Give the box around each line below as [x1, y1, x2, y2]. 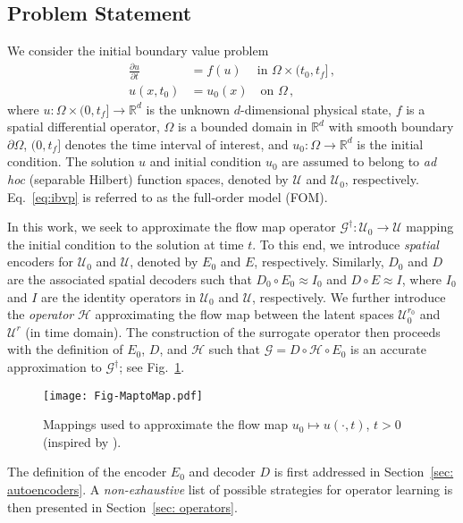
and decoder [189, 462, 256, 481]
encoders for [7, 252, 74, 271]
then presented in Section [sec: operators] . [7, 497, 238, 516]
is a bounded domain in [178, 117, 307, 136]
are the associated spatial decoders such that [7, 270, 252, 289]
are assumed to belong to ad [282, 152, 437, 171]
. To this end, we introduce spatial [252, 234, 439, 253]
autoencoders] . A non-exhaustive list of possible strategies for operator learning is [7, 480, 453, 499]
